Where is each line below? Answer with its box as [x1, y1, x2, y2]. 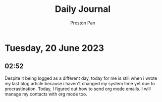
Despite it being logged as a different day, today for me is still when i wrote [4, 75, 157, 81]
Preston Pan [70, 20, 95, 26]
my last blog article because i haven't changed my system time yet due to [4, 80, 155, 86]
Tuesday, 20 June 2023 [4, 42, 105, 53]
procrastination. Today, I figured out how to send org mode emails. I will [4, 86, 151, 92]
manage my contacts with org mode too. [4, 91, 87, 97]
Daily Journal [54, 3, 111, 15]
